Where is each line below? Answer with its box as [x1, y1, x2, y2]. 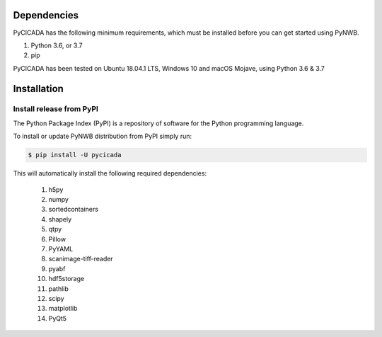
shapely [48, 215, 72, 223]
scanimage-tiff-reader [48, 255, 113, 263]
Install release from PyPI [13, 104, 99, 114]
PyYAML [48, 244, 74, 253]
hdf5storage [48, 275, 85, 283]
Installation [13, 82, 64, 95]
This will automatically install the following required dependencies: [13, 169, 207, 178]
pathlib [48, 284, 69, 293]
